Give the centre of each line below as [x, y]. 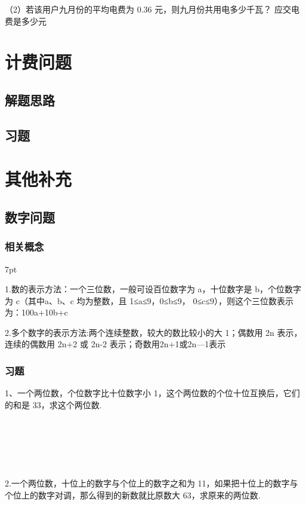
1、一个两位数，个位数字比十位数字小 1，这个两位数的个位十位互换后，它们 [152, 393]
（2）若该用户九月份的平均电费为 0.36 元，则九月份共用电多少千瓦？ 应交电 [152, 9]
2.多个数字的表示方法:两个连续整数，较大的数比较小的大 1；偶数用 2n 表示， [154, 332]
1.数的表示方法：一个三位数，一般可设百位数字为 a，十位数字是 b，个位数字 [153, 289]
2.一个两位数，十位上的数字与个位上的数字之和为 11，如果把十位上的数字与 [152, 483]
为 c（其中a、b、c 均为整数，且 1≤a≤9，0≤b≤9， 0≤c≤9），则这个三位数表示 [149, 300]
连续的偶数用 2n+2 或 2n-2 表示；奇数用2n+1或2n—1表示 [115, 344]
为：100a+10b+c [36, 312]
